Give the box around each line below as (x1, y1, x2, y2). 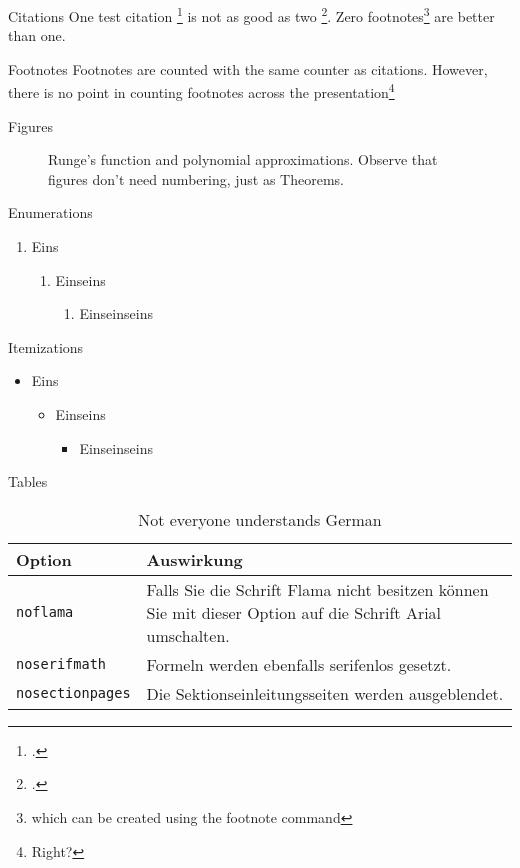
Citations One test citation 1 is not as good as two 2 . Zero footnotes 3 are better (8, 3, 495, 26)
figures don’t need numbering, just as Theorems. (48, 168, 344, 189)
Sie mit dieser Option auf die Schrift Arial (146, 600, 442, 624)
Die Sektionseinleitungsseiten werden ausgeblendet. (146, 681, 504, 705)
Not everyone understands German (138, 507, 382, 531)
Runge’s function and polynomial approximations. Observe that (48, 149, 438, 170)
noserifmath (16, 656, 107, 673)
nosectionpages (16, 685, 131, 702)
